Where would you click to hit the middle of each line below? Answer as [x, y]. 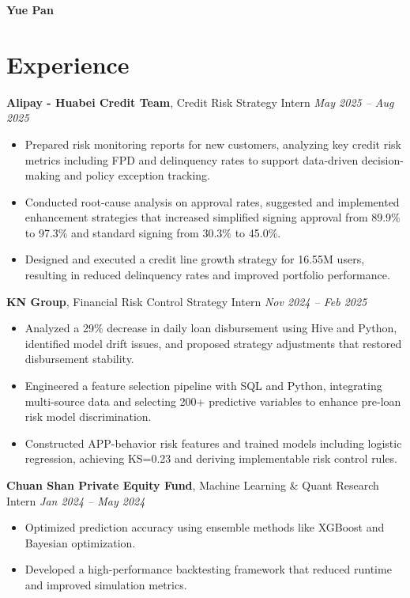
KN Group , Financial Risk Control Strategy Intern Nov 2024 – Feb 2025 [187, 301]
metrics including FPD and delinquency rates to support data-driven [192, 159]
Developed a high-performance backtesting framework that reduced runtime [208, 569]
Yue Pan [30, 9]
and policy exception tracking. [137, 175]
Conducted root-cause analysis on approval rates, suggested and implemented [212, 201]
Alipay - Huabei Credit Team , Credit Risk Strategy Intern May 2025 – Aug [200, 102]
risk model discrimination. [88, 416]
